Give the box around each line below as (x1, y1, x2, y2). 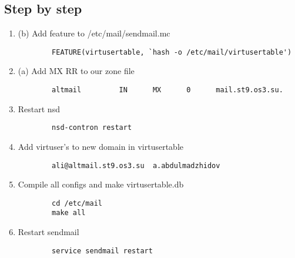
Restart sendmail (18, 226, 79, 238)
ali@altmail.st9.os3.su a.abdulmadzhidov (52, 161, 220, 170)
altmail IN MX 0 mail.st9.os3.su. (52, 86, 283, 95)
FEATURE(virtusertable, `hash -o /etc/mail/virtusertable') (52, 48, 292, 56)
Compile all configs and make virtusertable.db (18, 178, 184, 190)
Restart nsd (18, 102, 60, 115)
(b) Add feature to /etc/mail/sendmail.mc (18, 27, 170, 39)
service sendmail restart (52, 246, 153, 255)
